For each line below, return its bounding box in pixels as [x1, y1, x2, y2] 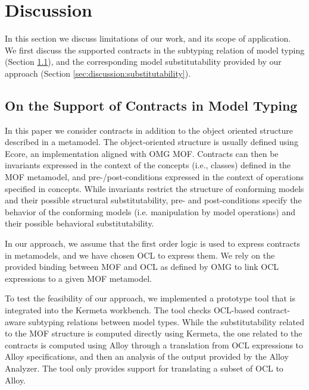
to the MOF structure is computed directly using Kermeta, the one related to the [5, 327, 302, 339]
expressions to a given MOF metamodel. [5, 272, 152, 284]
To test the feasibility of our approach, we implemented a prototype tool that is [5, 292, 296, 304]
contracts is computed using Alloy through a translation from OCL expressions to [5, 338, 304, 351]
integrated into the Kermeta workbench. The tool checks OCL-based [5, 304, 255, 316]
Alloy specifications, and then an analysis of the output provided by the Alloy [5, 350, 289, 363]
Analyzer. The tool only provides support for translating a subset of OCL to [5, 361, 283, 374]
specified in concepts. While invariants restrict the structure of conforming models [5, 182, 304, 194]
